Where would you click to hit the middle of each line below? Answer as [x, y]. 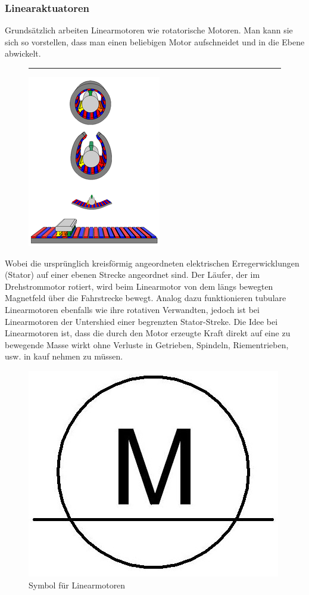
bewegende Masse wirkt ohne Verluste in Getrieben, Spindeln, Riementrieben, [147, 344]
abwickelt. [23, 53]
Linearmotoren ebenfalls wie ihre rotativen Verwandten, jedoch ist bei [132, 309]
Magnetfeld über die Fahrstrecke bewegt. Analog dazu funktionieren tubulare [146, 298]
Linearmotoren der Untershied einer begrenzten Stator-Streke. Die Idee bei [141, 321]
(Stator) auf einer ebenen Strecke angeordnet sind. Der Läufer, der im [132, 275]
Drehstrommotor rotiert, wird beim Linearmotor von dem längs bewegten [139, 286]
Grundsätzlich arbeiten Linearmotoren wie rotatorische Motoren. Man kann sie [149, 30]
